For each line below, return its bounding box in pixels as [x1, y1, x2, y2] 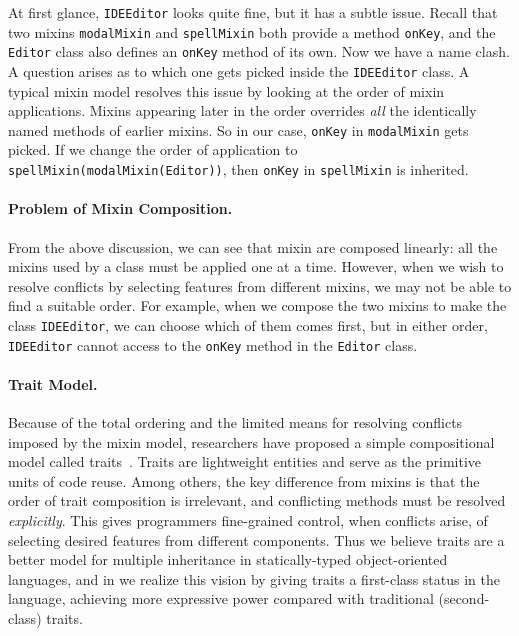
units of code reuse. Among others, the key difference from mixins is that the [8, 470, 480, 491]
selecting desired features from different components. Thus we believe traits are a [8, 529, 505, 550]
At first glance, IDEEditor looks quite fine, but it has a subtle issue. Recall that [8, 2, 498, 22]
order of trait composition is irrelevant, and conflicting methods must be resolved [8, 490, 506, 511]
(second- [438, 588, 490, 609]
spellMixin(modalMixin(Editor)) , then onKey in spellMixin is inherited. [8, 159, 469, 180]
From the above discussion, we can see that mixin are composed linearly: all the [8, 236, 498, 257]
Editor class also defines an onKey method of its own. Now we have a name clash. [8, 41, 510, 62]
